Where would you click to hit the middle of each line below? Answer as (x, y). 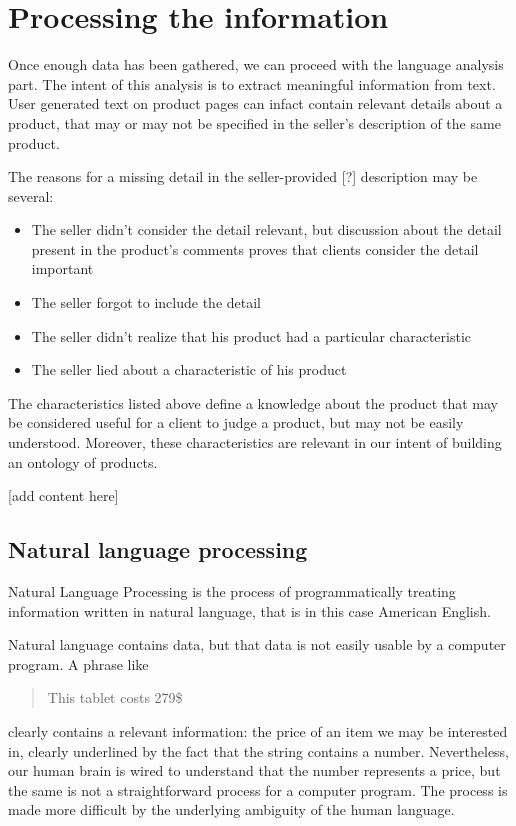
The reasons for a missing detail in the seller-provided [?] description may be (243, 176)
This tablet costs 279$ (115, 697)
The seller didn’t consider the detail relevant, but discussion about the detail (266, 229)
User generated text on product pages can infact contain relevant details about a (255, 103)
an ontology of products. (83, 461)
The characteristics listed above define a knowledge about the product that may (253, 402)
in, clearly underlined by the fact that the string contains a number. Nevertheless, (259, 750)
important (62, 268)
